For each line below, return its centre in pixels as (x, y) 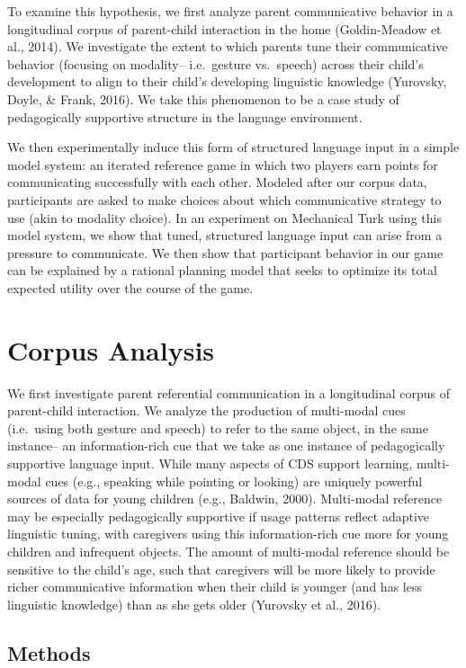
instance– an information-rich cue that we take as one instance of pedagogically (226, 445)
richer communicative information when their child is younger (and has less (215, 587)
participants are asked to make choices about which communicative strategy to (224, 199)
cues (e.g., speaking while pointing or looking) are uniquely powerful (234, 481)
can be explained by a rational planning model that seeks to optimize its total (222, 270)
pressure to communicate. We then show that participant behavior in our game (225, 252)
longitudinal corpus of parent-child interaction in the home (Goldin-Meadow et (224, 28)
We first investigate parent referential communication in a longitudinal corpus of (229, 392)
